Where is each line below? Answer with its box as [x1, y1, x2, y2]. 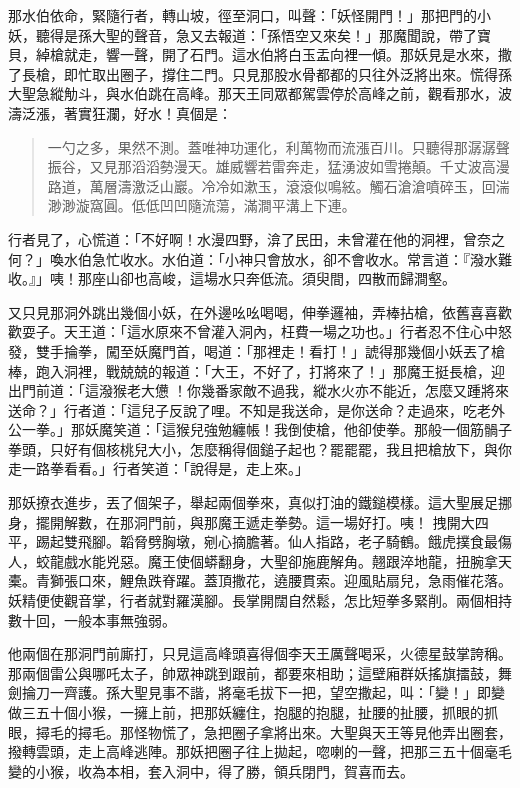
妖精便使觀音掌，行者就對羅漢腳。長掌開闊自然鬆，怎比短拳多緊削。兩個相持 [8, 590, 512, 611]
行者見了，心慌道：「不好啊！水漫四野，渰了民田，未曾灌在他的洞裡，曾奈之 [8, 228, 505, 249]
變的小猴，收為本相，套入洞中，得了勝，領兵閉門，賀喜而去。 [8, 760, 414, 781]
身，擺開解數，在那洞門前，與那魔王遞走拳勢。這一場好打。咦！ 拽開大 [8, 511, 475, 532]
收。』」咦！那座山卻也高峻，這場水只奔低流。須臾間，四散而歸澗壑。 [8, 268, 456, 289]
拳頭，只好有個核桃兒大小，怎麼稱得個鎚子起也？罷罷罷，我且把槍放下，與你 [8, 438, 512, 459]
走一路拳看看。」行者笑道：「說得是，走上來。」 [8, 458, 309, 479]
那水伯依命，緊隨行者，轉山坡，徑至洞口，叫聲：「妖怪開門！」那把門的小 [8, 5, 491, 25]
